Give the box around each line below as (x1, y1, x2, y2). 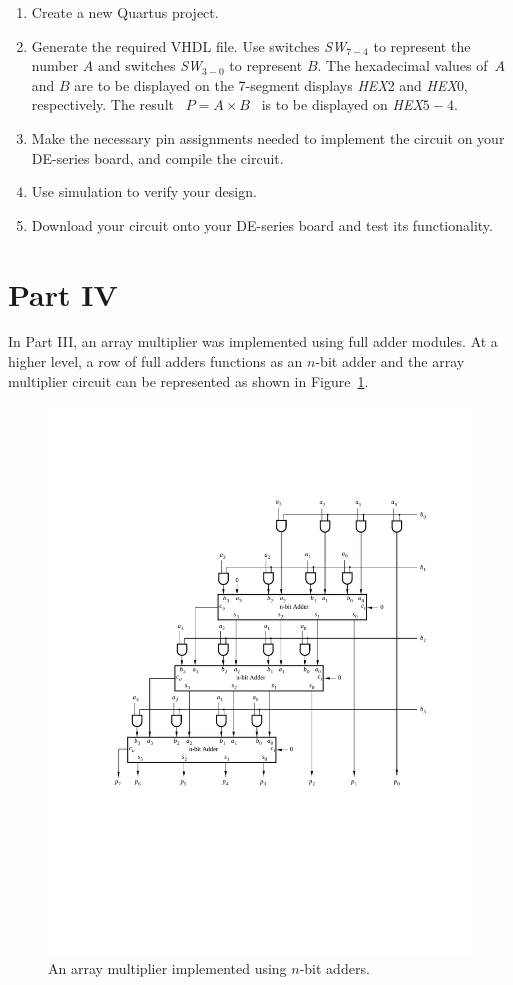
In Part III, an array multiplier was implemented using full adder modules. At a (8, 331, 498, 352)
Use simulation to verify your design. (31, 181, 257, 202)
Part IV (8, 273, 118, 314)
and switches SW (97, 55, 203, 76)
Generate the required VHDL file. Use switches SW (31, 35, 347, 56)
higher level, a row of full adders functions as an (8, 351, 303, 372)
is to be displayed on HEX (261, 94, 423, 115)
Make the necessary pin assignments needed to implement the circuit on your (31, 127, 505, 148)
